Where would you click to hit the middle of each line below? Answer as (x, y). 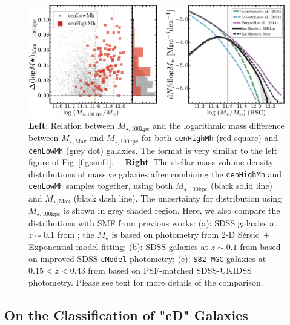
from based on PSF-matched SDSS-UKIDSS (170, 270)
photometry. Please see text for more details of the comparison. (146, 282)
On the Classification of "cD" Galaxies (126, 314)
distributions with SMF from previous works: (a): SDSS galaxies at (153, 222)
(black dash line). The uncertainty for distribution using (178, 198)
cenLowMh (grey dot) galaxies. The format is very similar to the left (153, 150)
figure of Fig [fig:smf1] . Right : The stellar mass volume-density (151, 162)
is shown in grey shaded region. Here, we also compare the (172, 210)
